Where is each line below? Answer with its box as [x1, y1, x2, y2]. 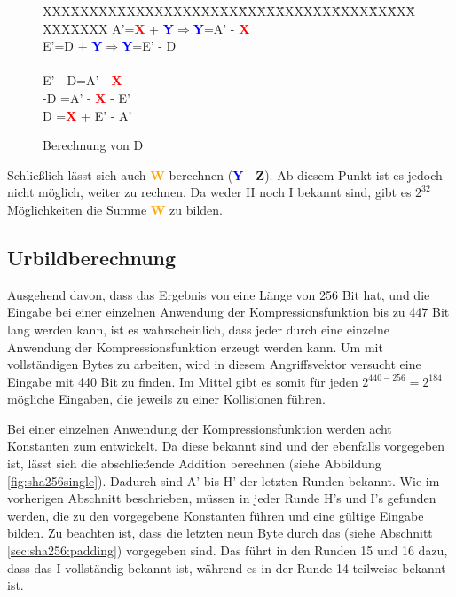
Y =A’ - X [193, 19, 250, 37]
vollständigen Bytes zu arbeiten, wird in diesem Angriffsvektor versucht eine [7, 355, 421, 373]
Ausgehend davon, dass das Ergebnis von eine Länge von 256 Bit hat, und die [7, 285, 430, 303]
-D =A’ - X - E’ [43, 88, 130, 106]
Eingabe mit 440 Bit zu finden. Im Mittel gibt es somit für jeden [7, 372, 358, 390]
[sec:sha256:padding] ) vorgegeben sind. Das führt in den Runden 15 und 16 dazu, [7, 541, 448, 560]
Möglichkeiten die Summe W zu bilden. [7, 200, 224, 218]
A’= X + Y [112, 19, 175, 37]
